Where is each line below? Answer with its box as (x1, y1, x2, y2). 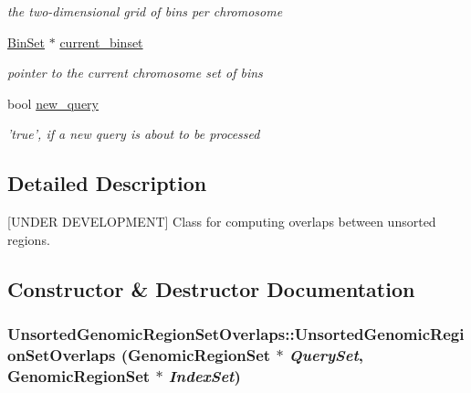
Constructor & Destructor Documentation (7, 274, 415, 303)
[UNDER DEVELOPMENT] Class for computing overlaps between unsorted (7, 212, 436, 231)
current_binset (59, 32, 143, 51)
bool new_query (7, 93, 99, 112)
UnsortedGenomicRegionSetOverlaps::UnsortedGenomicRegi (7, 323, 465, 345)
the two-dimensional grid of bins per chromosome (7, 2, 283, 20)
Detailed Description (7, 169, 207, 197)
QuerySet (288, 343, 359, 366)
